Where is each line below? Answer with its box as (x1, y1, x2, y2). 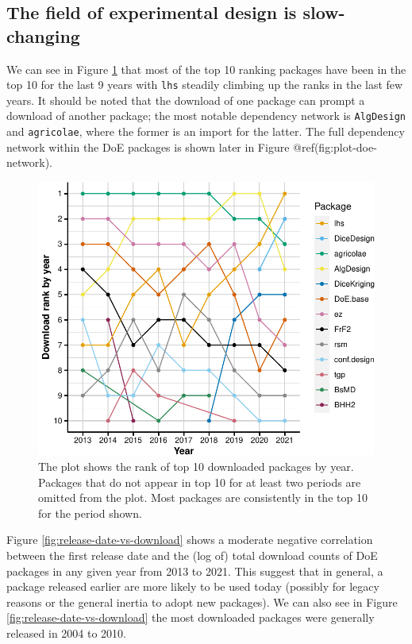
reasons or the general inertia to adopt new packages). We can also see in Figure (6, 593, 398, 610)
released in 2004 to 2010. (6, 624, 126, 641)
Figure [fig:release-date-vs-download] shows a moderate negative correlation (6, 531, 373, 548)
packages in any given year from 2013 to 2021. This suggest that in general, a (6, 562, 383, 579)
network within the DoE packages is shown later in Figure (6, 138, 290, 155)
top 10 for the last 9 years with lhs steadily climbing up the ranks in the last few (6, 76, 403, 93)
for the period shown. (38, 504, 142, 521)
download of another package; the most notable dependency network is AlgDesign (6, 107, 406, 124)
